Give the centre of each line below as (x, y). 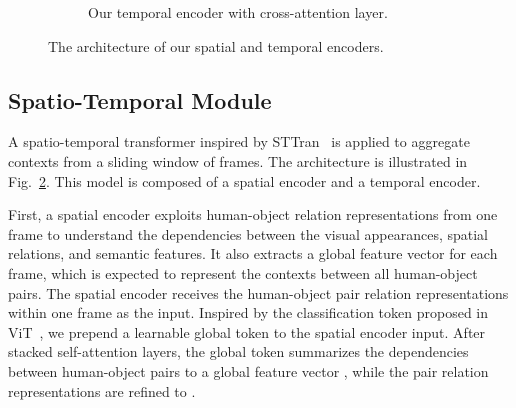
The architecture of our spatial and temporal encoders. (216, 45)
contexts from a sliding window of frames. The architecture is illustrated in (238, 160)
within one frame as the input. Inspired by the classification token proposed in (248, 312)
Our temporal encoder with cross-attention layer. (238, 12)
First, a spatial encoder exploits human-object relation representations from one (253, 214)
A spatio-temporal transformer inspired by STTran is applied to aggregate (239, 141)
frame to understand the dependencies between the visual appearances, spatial (248, 233)
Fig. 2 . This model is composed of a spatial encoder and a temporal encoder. (244, 180)
